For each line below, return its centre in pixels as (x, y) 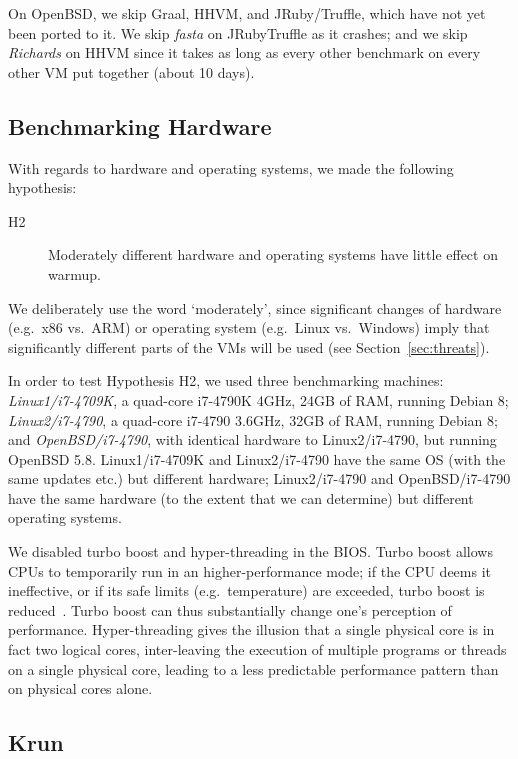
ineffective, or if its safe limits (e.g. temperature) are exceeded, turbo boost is (246, 590)
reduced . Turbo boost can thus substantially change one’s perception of (230, 609)
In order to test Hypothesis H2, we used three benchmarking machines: (226, 380)
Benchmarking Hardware (140, 125)
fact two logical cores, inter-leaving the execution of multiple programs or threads (257, 649)
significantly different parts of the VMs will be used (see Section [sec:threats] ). (249, 346)
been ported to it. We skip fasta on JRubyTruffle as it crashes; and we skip (238, 32)
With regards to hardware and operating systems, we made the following (231, 167)
